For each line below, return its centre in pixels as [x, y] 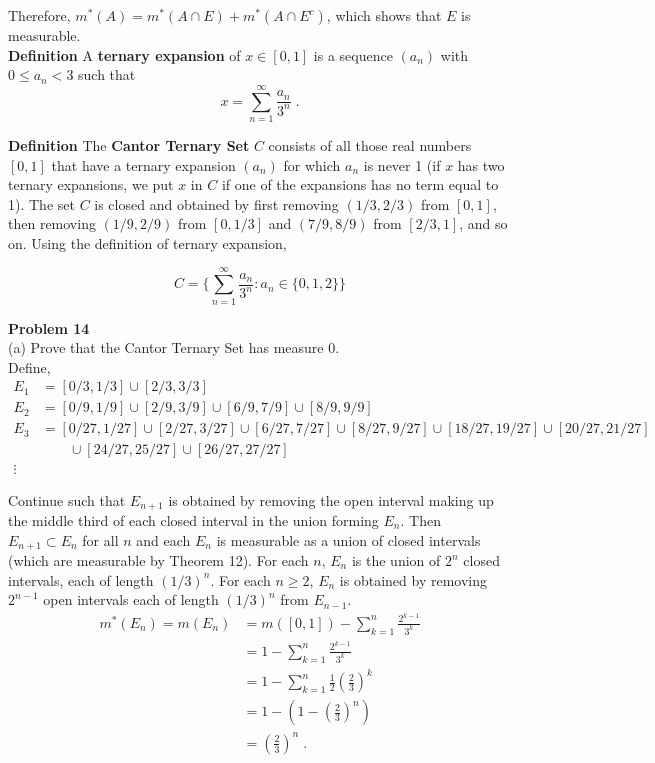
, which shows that [384, 15]
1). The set [41, 203]
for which [312, 164]
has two [481, 164]
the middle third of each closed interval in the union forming [193, 519]
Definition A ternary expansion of [124, 54]
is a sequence [353, 54]
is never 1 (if [402, 164]
